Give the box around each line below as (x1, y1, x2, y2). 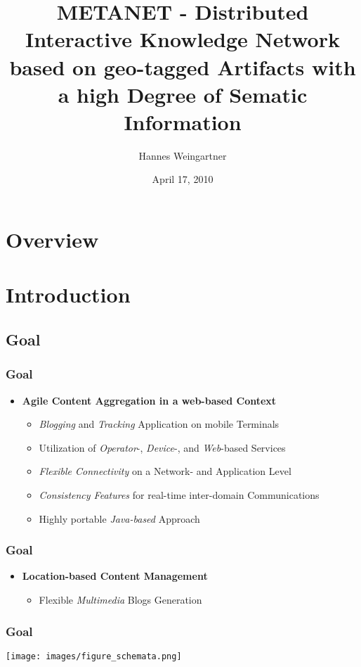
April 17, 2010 (152, 172, 214, 186)
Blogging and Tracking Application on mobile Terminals (39, 417, 280, 431)
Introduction (6, 280, 131, 309)
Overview (6, 225, 99, 254)
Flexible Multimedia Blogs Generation (39, 592, 202, 606)
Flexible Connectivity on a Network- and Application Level (39, 464, 291, 478)
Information (124, 107, 242, 136)
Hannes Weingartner (138, 148, 227, 163)
